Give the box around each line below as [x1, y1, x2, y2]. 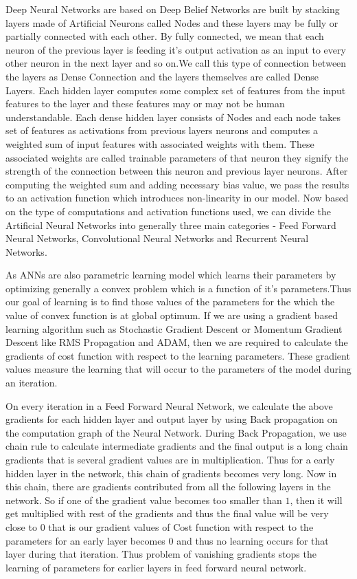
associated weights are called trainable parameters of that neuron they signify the [5, 150, 349, 164]
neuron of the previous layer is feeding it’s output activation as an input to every [5, 42, 346, 56]
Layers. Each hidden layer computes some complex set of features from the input [5, 83, 346, 97]
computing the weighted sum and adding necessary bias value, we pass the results [5, 177, 349, 191]
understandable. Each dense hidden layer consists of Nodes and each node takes [5, 109, 341, 124]
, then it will [290, 492, 343, 507]
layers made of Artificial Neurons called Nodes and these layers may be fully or [5, 15, 338, 30]
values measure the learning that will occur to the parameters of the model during [5, 362, 352, 376]
